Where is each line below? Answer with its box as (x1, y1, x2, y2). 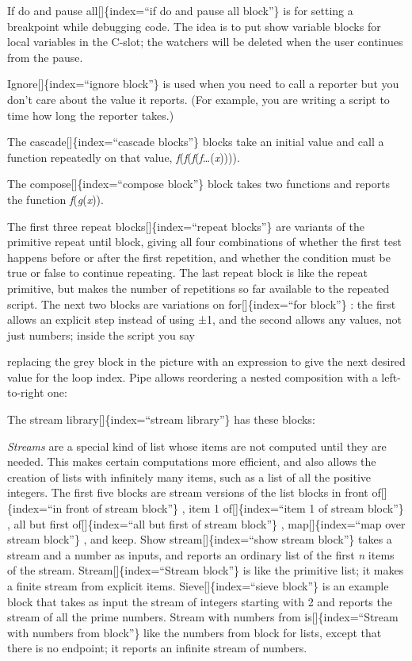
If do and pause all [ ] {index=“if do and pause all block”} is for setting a (7, 2, 353, 18)
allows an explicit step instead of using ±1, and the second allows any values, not (7, 311, 402, 328)
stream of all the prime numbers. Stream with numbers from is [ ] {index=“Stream (7, 609, 399, 625)
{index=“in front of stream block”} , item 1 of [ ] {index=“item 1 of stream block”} (7, 500, 404, 517)
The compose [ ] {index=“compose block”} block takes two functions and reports (7, 175, 391, 192)
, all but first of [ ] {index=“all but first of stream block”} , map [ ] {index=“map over (7, 515, 406, 532)
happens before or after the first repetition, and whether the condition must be (7, 248, 391, 265)
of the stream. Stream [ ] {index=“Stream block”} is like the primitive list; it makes (7, 562, 404, 578)
